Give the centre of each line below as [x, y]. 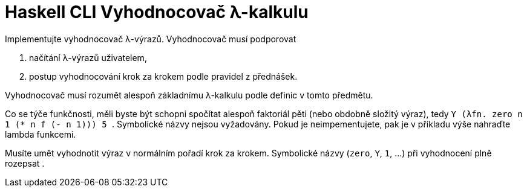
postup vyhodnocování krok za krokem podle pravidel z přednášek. [163, 76]
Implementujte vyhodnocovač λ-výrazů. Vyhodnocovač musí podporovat [151, 39]
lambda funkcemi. [41, 134]
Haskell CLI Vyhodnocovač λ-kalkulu [157, 12]
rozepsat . [25, 163]
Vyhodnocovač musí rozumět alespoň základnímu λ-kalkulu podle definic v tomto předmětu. [189, 95]
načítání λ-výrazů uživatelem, [88, 57]
